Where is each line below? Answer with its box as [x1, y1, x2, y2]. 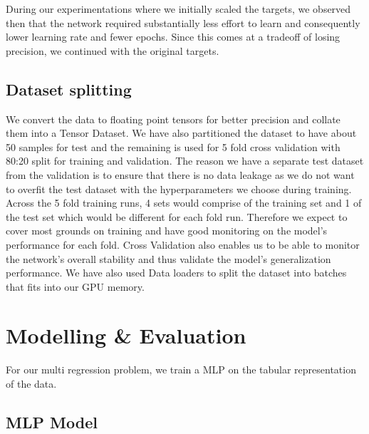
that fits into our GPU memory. [6, 279, 145, 294]
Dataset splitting [6, 78, 132, 100]
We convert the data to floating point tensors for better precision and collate [6, 111, 341, 126]
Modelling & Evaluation [6, 321, 246, 350]
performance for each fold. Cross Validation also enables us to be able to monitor [6, 237, 360, 252]
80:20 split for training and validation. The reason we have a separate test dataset [6, 153, 364, 168]
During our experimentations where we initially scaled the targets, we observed [6, 1, 351, 16]
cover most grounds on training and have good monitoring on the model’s [6, 223, 328, 238]
